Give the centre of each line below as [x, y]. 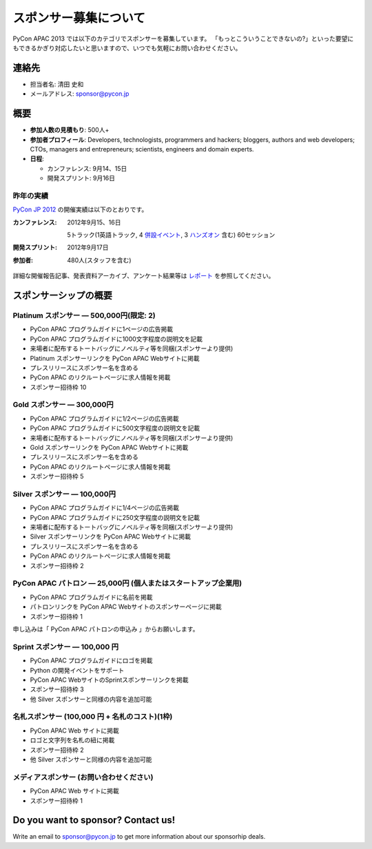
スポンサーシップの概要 [63, 295]
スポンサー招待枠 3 [57, 689]
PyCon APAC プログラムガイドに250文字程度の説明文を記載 [115, 517]
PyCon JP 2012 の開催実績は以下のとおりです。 [80, 209]
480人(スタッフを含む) [99, 260]
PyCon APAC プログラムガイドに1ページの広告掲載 [102, 329]
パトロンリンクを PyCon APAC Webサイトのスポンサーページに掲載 [126, 607]
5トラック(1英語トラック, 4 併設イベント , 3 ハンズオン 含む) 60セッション [171, 235]
